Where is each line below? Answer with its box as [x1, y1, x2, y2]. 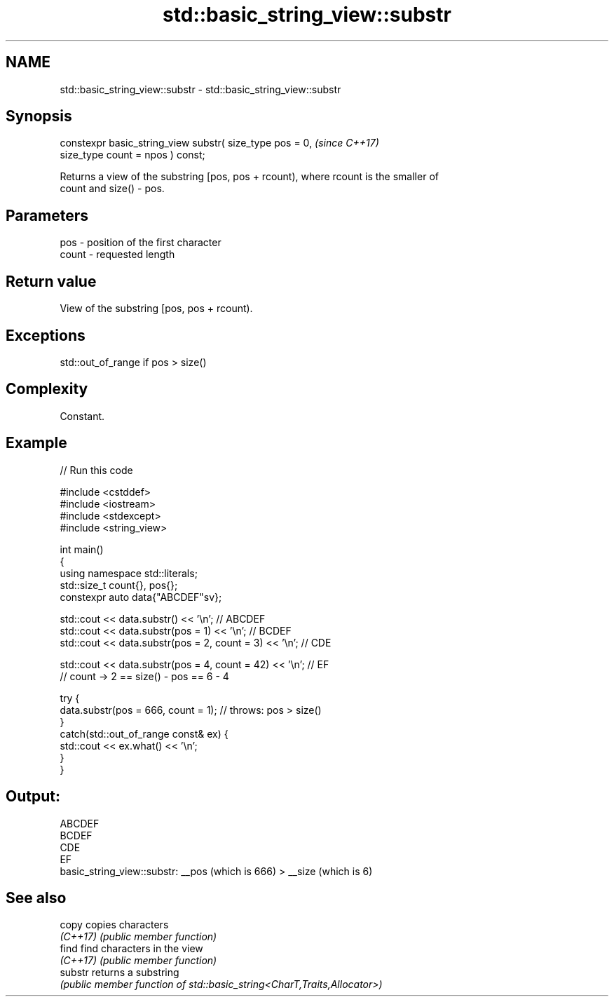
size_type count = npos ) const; [60, 149, 205, 161]
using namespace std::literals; [60, 567, 198, 579]
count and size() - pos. [60, 182, 165, 195]
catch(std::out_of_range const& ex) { [60, 727, 228, 740]
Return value [6, 272, 97, 290]
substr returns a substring [60, 966, 179, 979]
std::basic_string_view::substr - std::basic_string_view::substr [60, 83, 341, 95]
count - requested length [60, 248, 175, 261]
